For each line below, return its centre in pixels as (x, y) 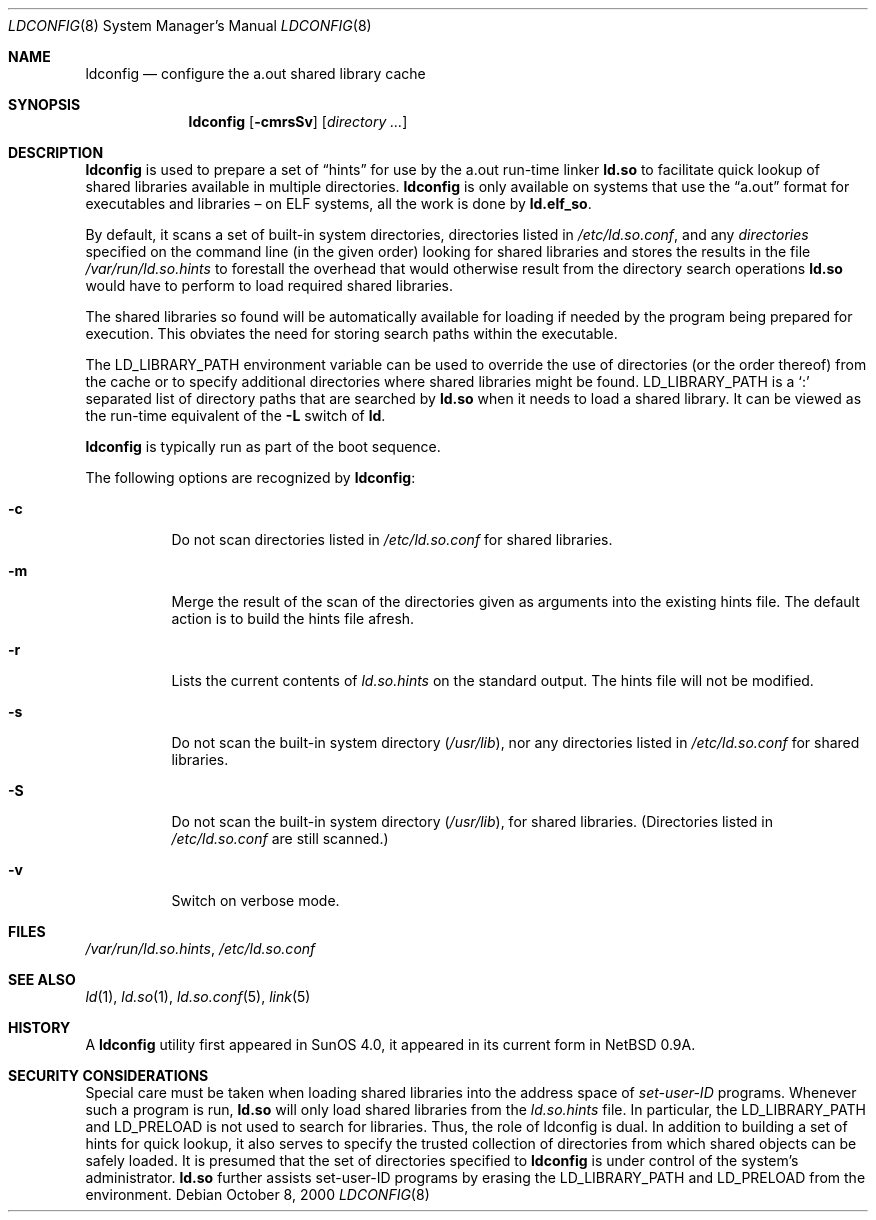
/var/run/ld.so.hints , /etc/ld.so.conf (200, 948)
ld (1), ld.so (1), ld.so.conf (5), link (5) (198, 996)
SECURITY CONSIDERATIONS (108, 1075)
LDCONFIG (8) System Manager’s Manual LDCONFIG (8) (190, 25)
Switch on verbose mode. (255, 900)
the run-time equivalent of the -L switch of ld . (235, 415)
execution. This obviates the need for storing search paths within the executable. (351, 333)
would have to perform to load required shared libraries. (269, 285)
